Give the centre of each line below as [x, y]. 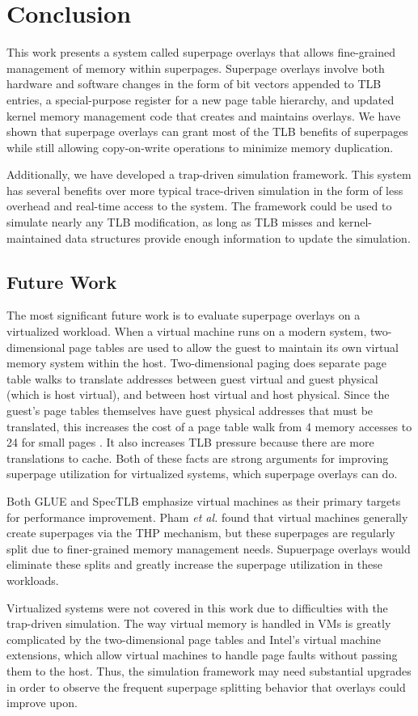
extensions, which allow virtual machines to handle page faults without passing [202, 655]
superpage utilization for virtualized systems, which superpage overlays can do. [202, 474]
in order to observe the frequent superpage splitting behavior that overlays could [206, 686]
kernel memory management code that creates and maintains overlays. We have [204, 115]
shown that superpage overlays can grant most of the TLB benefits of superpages [207, 131]
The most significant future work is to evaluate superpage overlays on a [184, 315]
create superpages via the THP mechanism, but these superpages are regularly [201, 533]
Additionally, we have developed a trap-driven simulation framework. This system [209, 174]
